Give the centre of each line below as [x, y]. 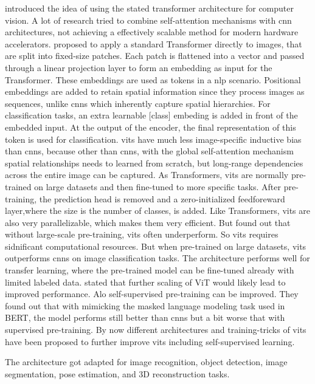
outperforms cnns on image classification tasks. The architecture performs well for [157, 258]
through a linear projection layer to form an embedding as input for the [139, 67]
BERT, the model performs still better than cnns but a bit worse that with [145, 317]
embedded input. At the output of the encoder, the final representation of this [151, 127]
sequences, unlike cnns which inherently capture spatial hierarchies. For [138, 103]
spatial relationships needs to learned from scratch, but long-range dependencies [154, 163]
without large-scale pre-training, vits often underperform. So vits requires [142, 234]
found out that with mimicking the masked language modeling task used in [145, 305]
